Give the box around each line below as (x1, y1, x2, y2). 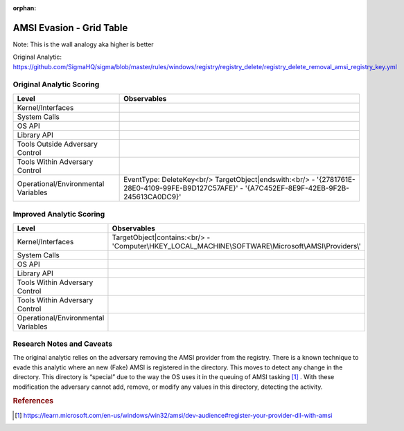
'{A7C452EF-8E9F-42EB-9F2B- (245, 183, 350, 193)
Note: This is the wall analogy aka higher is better (12, 40, 154, 48)
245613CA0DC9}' (123, 192, 182, 201)
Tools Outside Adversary (17, 139, 98, 149)
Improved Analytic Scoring (12, 210, 105, 219)
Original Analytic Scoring (12, 80, 100, 89)
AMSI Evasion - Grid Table (12, 21, 128, 34)
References (12, 396, 54, 406)
